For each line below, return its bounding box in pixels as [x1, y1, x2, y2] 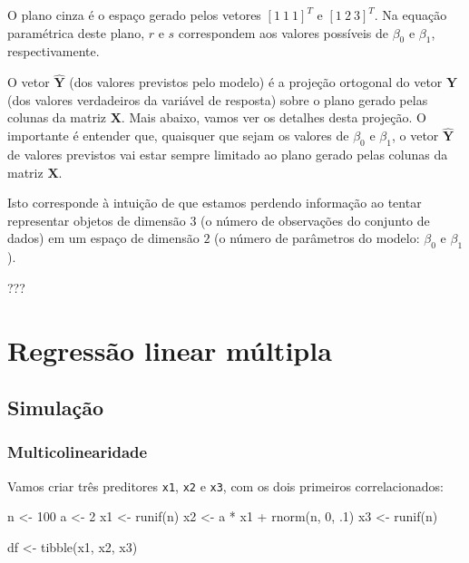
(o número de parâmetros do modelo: [214, 228, 420, 248]
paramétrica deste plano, [7, 23, 145, 42]
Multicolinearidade [7, 441, 148, 463]
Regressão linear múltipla [7, 331, 332, 368]
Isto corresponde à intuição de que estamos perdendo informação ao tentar [7, 193, 422, 212]
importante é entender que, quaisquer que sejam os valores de [7, 126, 349, 145]
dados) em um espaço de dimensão [7, 228, 200, 248]
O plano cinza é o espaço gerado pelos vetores [7, 5, 261, 24]
